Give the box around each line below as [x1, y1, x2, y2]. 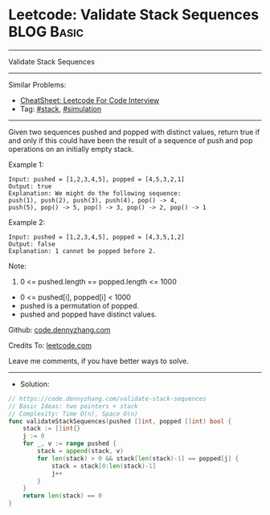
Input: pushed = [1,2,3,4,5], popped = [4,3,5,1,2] [8, 233, 185, 241]
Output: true [8, 182, 52, 190]
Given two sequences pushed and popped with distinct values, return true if [8, 127, 260, 137]
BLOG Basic [8, 22, 84, 41]
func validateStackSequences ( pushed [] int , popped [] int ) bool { [8, 417, 231, 425]
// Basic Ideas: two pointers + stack [8, 402, 138, 411]
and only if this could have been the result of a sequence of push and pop [8, 135, 253, 145]
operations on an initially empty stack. [8, 144, 134, 153]
